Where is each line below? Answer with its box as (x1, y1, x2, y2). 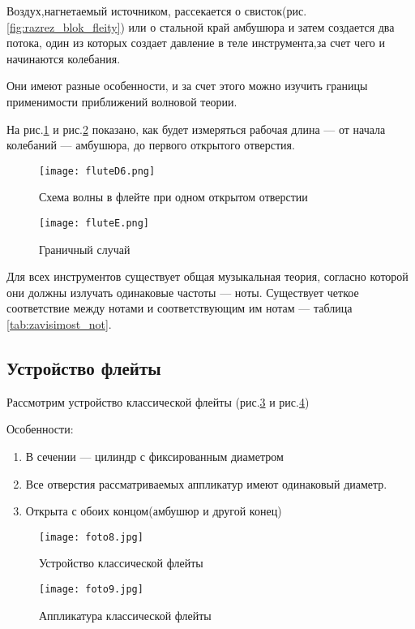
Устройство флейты (6, 355, 161, 381)
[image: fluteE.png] (39, 218, 150, 229)
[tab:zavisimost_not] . (6, 316, 112, 333)
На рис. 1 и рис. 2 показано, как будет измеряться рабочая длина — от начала (6, 120, 386, 137)
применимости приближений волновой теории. (6, 93, 237, 110)
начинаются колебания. (6, 50, 121, 67)
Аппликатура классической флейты (39, 606, 212, 623)
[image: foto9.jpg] (39, 584, 143, 596)
